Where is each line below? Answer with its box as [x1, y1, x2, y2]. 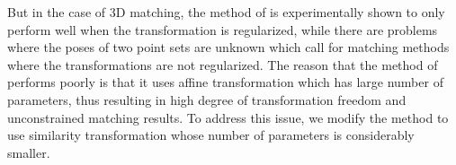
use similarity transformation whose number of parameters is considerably [7, 126, 415, 144]
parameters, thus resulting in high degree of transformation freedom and [7, 90, 407, 109]
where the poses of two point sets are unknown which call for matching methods [7, 38, 450, 56]
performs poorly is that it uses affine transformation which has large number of [7, 73, 443, 91]
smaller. [7, 143, 50, 161]
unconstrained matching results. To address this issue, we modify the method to [7, 108, 449, 126]
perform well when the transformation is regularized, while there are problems [7, 20, 438, 39]
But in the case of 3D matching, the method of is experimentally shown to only [7, 3, 445, 21]
